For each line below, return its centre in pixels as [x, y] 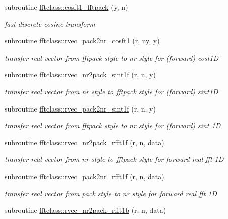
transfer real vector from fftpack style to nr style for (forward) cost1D [112, 57]
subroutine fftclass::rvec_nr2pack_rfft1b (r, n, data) [85, 210]
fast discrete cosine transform [50, 23]
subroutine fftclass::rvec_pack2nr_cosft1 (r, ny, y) [82, 41]
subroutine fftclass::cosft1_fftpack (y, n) [66, 7]
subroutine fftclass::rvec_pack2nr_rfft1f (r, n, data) [84, 176]
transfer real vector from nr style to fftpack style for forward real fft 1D [114, 159]
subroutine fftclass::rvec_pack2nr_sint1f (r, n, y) [80, 108]
